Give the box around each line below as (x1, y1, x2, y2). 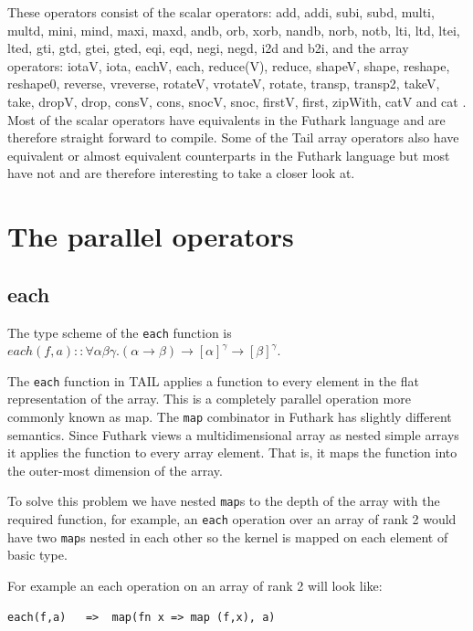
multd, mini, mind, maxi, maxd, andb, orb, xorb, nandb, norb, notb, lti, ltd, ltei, (7, 20, 460, 39)
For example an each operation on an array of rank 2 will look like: (7, 576, 383, 595)
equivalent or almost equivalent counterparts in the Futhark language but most (7, 145, 450, 164)
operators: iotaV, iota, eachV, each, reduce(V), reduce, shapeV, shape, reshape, (7, 56, 450, 75)
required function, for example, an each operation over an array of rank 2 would (7, 510, 457, 529)
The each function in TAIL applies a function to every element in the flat (7, 371, 419, 390)
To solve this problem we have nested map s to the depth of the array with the (7, 491, 440, 510)
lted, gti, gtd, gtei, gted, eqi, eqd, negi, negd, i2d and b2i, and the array (7, 38, 409, 58)
